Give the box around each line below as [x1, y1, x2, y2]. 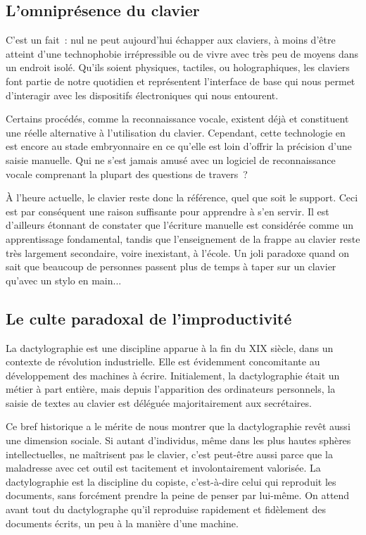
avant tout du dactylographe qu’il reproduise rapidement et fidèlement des [6, 502, 326, 517]
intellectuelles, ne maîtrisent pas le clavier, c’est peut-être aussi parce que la [6, 446, 333, 461]
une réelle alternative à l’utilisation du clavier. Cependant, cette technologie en [6, 125, 346, 139]
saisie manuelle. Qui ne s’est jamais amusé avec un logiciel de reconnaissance [6, 152, 336, 167]
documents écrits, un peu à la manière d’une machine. [6, 515, 239, 530]
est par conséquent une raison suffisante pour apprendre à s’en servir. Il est [6, 203, 329, 218]
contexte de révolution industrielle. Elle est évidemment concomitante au [6, 354, 320, 369]
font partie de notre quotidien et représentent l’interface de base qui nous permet [6, 73, 355, 88]
